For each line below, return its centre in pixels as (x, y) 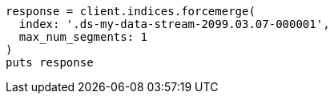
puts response (50, 62)
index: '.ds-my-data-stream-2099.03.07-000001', (174, 24)
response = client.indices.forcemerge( (131, 11)
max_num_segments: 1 (83, 37)
